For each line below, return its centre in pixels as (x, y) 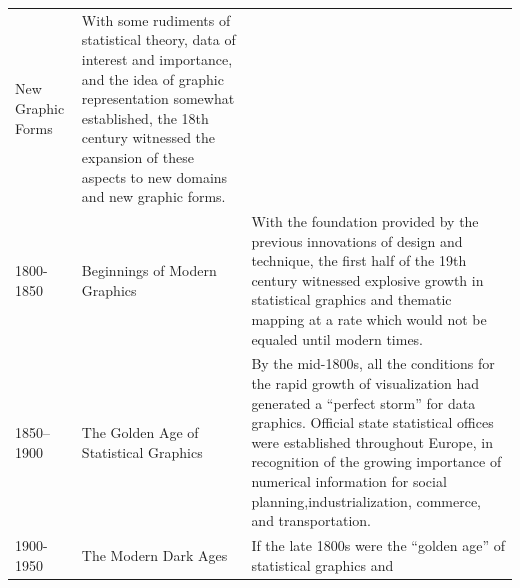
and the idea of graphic (152, 78)
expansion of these (137, 156)
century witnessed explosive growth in (367, 279)
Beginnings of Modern (149, 269)
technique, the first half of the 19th (359, 260)
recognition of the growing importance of (376, 461)
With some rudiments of (156, 19)
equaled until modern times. (337, 338)
